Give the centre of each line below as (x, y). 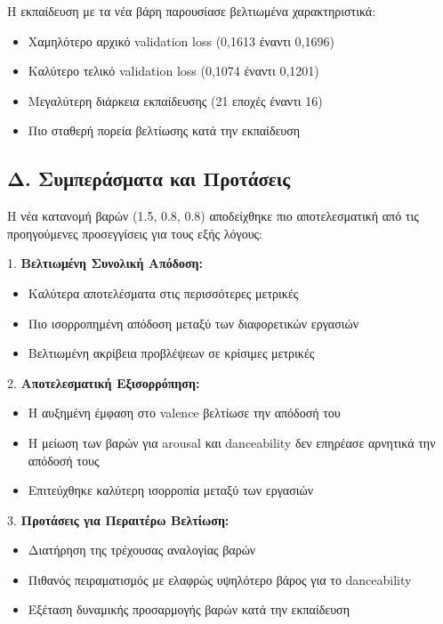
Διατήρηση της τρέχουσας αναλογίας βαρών (142, 550)
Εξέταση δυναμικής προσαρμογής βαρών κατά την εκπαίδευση (189, 609)
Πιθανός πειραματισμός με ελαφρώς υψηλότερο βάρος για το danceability (220, 579)
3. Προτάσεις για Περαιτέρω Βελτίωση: (118, 519)
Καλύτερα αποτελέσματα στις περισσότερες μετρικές (163, 292)
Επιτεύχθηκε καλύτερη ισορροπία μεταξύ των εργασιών (171, 490)
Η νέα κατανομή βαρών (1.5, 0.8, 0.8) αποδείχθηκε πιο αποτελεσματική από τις (213, 216)
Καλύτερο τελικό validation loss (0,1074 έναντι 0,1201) (173, 71)
